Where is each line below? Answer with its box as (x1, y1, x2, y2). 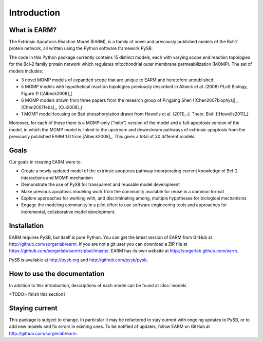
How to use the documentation (9, 270, 105, 278)
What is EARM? (9, 26, 57, 34)
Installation (9, 221, 44, 230)
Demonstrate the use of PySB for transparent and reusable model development (21, 181, 180, 187)
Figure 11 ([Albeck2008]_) (21, 90, 73, 96)
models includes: (9, 68, 43, 74)
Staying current (9, 304, 58, 312)
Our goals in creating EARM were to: (9, 159, 82, 165)
